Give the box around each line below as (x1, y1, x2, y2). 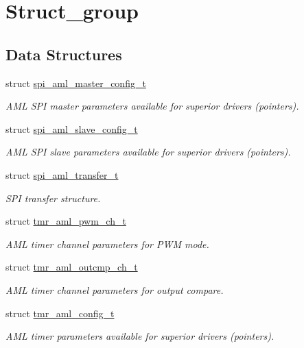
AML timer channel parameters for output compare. (5, 282, 224, 297)
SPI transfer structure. (5, 190, 101, 205)
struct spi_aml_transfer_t (5, 167, 119, 182)
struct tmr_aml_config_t (5, 306, 115, 320)
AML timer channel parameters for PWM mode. (5, 236, 209, 251)
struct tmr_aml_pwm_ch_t (5, 214, 126, 228)
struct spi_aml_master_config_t (5, 75, 146, 90)
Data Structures (5, 43, 122, 64)
